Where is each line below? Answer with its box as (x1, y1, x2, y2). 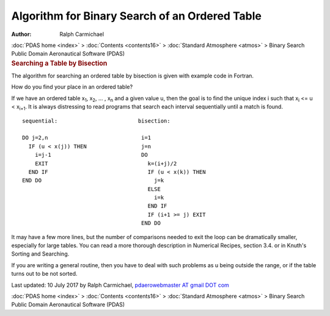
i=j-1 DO (34, 151, 148, 159)
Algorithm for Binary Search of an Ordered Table (11, 9, 262, 23)
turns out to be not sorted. (11, 270, 78, 278)
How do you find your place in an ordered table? (11, 83, 133, 91)
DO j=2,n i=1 (22, 134, 152, 142)
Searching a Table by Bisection (11, 59, 108, 67)
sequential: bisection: (22, 117, 170, 124)
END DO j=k (22, 177, 164, 184)
